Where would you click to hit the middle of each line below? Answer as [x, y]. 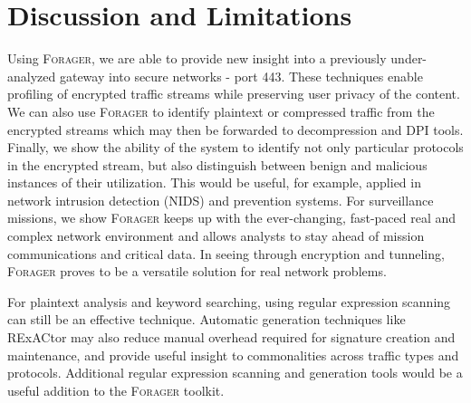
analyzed [32, 76]
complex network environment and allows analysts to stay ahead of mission [216, 236]
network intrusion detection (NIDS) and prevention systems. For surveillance [221, 200]
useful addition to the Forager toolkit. [116, 390]
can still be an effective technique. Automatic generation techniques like [207, 319]
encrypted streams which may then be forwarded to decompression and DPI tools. [235, 129]
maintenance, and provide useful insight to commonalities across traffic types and [233, 355]
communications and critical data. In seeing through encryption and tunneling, [226, 253]
